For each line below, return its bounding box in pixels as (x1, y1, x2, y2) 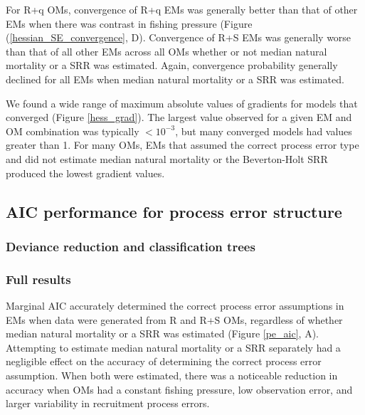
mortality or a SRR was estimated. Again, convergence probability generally (6, 58, 338, 73)
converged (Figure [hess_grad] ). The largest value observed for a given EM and (6, 110, 352, 125)
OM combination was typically (6, 123, 139, 138)
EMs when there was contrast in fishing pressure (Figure (6, 16, 253, 31)
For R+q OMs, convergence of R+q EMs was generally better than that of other (6, 2, 358, 16)
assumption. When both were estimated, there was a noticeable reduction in (6, 367, 338, 382)
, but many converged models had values (175, 123, 352, 138)
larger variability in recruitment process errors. (6, 396, 210, 411)
